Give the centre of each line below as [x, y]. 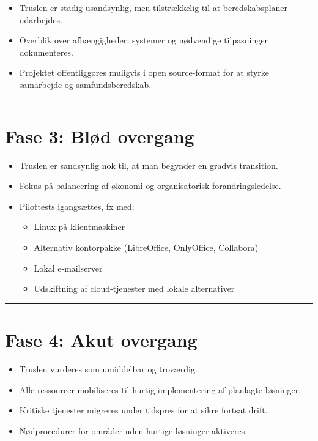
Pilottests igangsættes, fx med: [77, 206]
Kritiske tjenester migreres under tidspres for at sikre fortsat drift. [143, 410]
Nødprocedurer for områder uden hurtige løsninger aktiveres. [133, 430]
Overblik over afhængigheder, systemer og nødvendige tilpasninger [143, 40]
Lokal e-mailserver [68, 268]
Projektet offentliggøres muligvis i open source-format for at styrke [144, 72]
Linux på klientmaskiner [79, 227]
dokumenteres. [46, 52]
